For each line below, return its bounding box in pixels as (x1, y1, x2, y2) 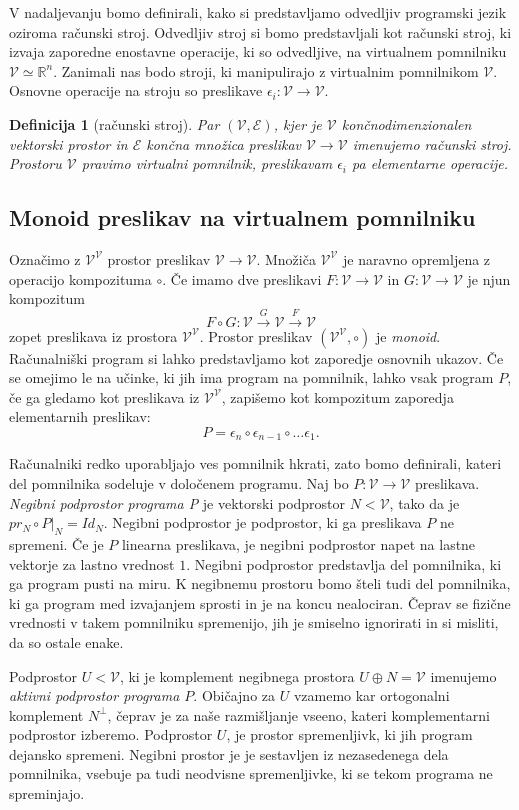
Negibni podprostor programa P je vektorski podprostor (9, 492, 346, 513)
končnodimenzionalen (341, 113, 472, 134)
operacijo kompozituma (9, 268, 152, 289)
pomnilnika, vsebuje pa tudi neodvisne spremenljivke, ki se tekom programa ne (9, 763, 493, 784)
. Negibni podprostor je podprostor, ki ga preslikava (103, 512, 422, 533)
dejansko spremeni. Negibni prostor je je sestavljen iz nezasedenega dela (9, 743, 449, 764)
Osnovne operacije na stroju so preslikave (9, 80, 263, 101)
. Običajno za (193, 685, 276, 706)
